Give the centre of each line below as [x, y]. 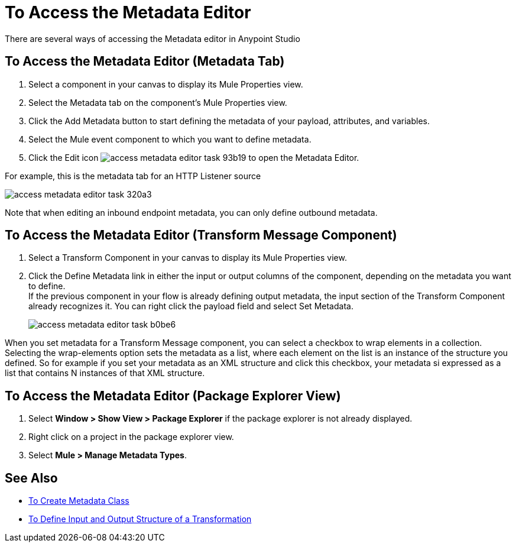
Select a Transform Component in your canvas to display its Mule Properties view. [188, 258]
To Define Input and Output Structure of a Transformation [140, 519]
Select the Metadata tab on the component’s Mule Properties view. [158, 102]
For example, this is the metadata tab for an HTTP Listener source [133, 176]
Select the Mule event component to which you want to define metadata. [170, 139]
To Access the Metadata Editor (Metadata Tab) [145, 62]
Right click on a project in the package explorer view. [131, 437]
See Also [31, 478]
